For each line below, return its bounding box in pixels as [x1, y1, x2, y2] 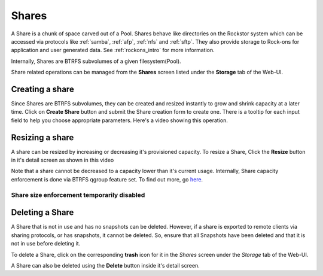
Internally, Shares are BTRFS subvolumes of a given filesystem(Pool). [11, 57, 182, 65]
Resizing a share [11, 132, 74, 142]
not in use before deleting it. [11, 240, 81, 247]
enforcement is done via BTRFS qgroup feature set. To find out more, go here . [11, 175, 203, 183]
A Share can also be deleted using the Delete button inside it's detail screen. [11, 262, 200, 269]
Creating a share [11, 84, 74, 94]
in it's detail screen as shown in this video [11, 156, 114, 164]
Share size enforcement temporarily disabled [11, 190, 145, 199]
